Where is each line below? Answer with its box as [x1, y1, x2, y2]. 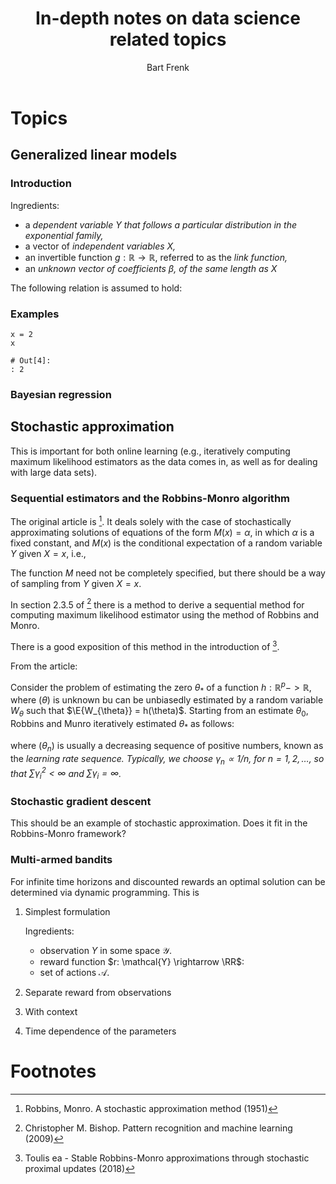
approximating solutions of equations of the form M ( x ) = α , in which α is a [10, 526, 315, 538]
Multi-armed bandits [10, 853, 113, 867]
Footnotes [10, 1060, 97, 1082]
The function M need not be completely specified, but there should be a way [10, 567, 326, 579]
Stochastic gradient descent [10, 794, 152, 808]
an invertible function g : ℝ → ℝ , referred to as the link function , [24, 251, 288, 263]
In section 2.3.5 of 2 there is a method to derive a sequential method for [10, 597, 305, 611]
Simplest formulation [24, 905, 111, 917]
